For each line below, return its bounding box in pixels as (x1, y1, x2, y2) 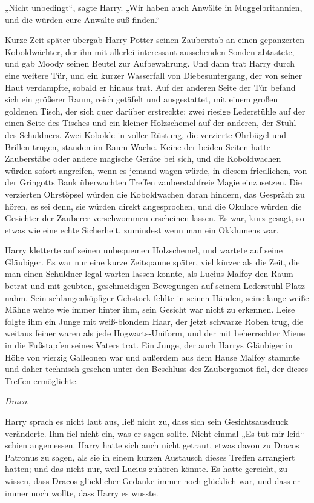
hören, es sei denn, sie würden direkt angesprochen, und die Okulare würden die (5, 199, 302, 212)
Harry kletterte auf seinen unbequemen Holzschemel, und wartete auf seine (5, 244, 283, 256)
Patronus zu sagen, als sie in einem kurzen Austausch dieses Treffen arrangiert (5, 450, 295, 463)
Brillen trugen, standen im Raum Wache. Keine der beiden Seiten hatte (5, 140, 270, 153)
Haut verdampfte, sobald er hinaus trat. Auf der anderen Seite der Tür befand (5, 81, 296, 93)
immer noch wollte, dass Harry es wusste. (5, 486, 159, 499)
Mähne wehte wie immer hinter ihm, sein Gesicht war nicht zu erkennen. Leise (5, 303, 295, 316)
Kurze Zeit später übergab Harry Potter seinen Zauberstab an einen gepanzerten (5, 33, 305, 46)
